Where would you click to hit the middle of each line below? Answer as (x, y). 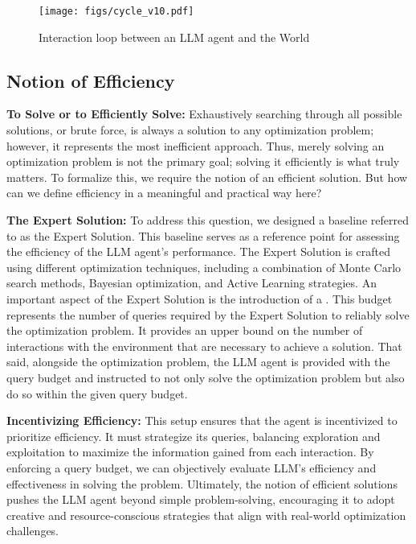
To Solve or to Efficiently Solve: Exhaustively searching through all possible (204, 114)
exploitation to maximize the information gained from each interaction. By (190, 452)
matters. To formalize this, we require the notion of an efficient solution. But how (207, 177)
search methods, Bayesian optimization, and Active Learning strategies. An (192, 283)
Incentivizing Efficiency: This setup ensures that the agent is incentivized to (202, 420)
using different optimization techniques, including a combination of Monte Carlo (204, 267)
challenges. (33, 531)
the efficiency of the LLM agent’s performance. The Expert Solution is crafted (199, 251)
